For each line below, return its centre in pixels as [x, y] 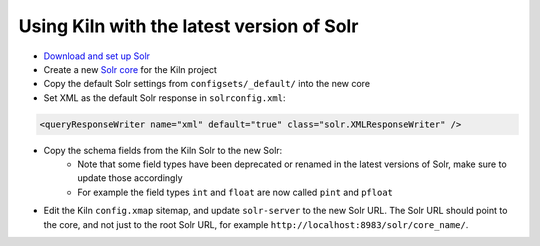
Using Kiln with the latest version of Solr [188, 26]
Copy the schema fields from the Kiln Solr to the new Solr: [163, 150]
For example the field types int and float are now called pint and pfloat [235, 192]
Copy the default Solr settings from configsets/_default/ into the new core [206, 84]
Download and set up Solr [96, 56]
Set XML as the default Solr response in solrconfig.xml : [164, 97]
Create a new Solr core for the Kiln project [130, 69]
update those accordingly [130, 178]
